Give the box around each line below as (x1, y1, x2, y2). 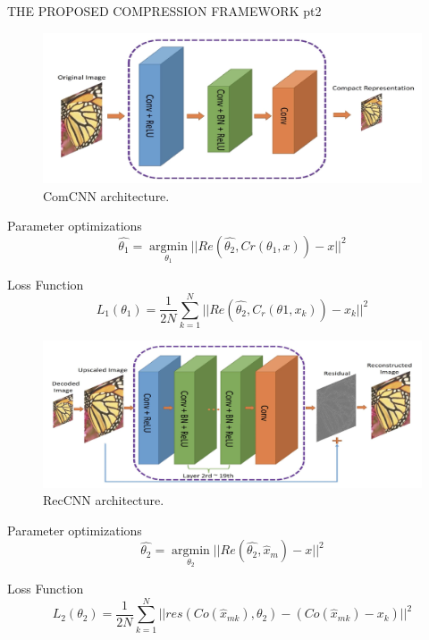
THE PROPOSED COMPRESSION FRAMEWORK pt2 (7, 2, 322, 20)
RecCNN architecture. (43, 491, 164, 509)
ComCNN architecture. (43, 186, 170, 205)
